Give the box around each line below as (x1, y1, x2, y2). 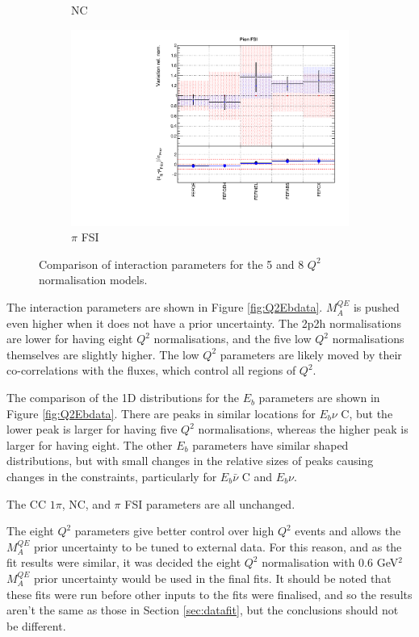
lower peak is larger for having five (6, 421, 178, 438)
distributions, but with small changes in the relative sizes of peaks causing (6, 452, 374, 469)
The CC (6, 495, 46, 512)
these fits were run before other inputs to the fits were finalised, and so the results (6, 585, 413, 602)
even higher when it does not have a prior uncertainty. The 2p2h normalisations (6, 314, 401, 331)
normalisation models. (39, 271, 148, 288)
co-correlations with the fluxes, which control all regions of (6, 362, 296, 379)
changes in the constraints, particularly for (6, 468, 217, 485)
